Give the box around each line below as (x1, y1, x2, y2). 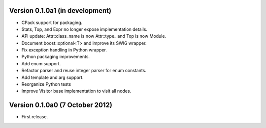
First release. (21, 114, 48, 120)
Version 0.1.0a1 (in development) (9, 6, 112, 15)
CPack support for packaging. (21, 20, 83, 26)
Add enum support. (21, 60, 61, 66)
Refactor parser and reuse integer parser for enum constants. (21, 68, 146, 74)
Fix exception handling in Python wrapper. (21, 47, 107, 53)
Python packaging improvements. (21, 54, 90, 60)
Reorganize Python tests (21, 81, 71, 87)
